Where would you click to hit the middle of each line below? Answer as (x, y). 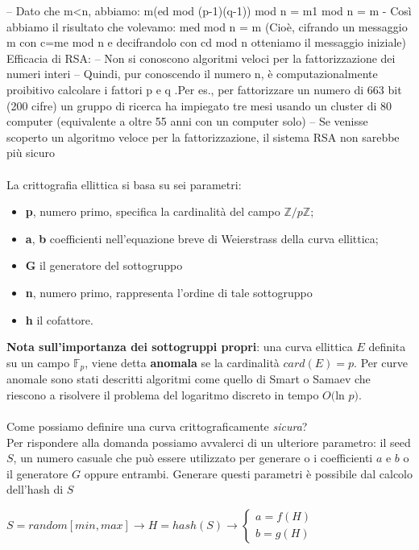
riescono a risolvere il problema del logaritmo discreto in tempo (163, 394)
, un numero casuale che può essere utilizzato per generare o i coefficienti (193, 458)
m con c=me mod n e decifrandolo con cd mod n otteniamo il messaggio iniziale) (206, 42)
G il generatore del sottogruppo (104, 265)
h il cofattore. (59, 319)
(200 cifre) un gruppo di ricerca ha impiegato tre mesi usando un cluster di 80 (199, 105)
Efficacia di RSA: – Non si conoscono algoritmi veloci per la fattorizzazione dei (201, 58)
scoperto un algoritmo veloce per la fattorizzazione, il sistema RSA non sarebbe (203, 136)
